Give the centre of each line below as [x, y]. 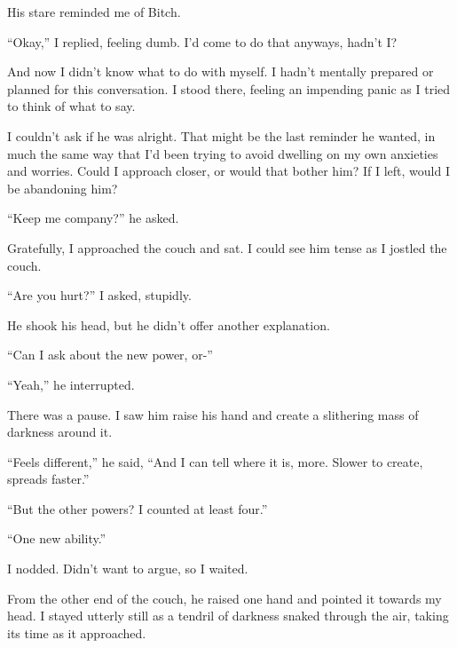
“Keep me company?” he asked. [93, 218]
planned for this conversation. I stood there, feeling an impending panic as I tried [229, 88]
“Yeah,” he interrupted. [71, 384]
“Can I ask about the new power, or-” [110, 355]
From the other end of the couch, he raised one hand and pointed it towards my [225, 598]
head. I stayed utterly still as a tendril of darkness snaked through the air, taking [228, 616]
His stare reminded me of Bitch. [94, 12]
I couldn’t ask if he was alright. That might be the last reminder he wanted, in [221, 135]
